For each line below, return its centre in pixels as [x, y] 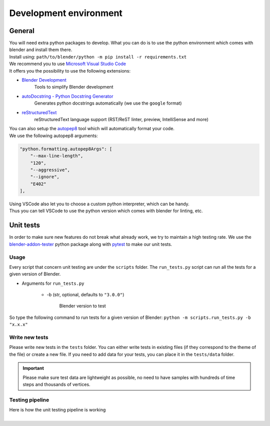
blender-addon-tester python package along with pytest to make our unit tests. [91, 244]
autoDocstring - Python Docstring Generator [67, 96]
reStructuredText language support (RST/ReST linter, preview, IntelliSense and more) [121, 119]
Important [33, 368]
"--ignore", [45, 177]
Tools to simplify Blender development [74, 87]
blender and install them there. [41, 50]
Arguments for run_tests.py [53, 283]
